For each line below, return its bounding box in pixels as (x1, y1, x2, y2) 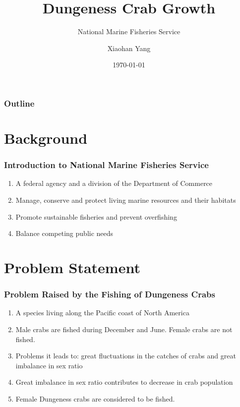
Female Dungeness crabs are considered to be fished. (15, 393, 175, 404)
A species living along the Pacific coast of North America (15, 307, 189, 318)
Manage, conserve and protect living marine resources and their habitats (15, 195, 236, 205)
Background (4, 128, 88, 148)
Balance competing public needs (15, 228, 114, 238)
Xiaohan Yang (107, 43, 151, 53)
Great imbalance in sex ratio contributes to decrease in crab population (15, 377, 233, 387)
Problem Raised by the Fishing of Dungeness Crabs (4, 288, 215, 300)
